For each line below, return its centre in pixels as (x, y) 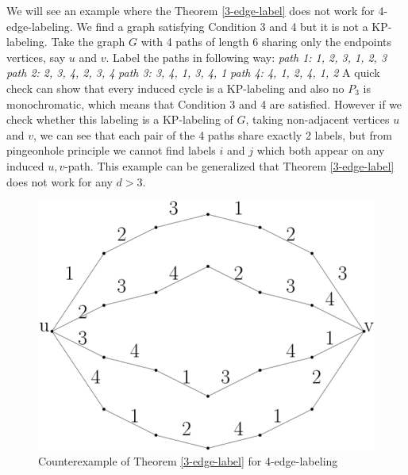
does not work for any (60, 181)
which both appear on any (321, 150)
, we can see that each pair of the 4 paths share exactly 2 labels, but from (213, 134)
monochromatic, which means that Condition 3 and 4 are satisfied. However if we (204, 103)
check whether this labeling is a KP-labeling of (120, 119)
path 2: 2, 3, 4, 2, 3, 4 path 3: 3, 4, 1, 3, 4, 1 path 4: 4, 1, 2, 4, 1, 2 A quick (193, 73)
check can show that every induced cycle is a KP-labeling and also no (175, 88)
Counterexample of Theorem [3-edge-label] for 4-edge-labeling (188, 461)
